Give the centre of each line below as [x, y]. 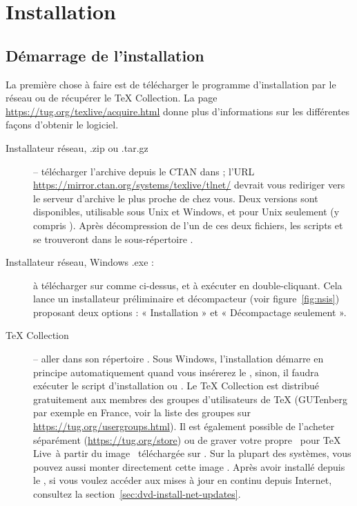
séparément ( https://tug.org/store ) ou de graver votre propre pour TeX [187, 439]
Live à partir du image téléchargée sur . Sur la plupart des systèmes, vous [192, 453]
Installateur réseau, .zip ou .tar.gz [77, 147]
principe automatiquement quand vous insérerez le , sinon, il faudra [176, 372]
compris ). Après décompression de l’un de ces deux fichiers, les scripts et [188, 225]
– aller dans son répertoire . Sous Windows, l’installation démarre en [178, 359]
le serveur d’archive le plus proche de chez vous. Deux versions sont [176, 198]
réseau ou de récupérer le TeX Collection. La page [112, 98]
